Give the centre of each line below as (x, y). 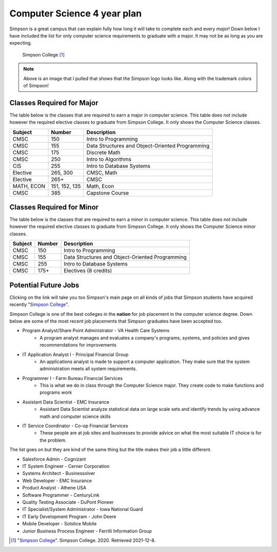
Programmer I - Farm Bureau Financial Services (73, 378)
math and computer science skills (75, 416)
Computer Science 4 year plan (76, 13)
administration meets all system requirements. (88, 369)
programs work (56, 392)
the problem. (53, 440)
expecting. (21, 43)
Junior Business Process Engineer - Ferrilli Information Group (87, 531)
